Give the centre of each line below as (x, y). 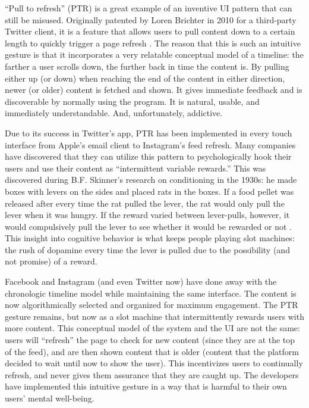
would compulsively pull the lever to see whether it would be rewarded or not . (148, 226)
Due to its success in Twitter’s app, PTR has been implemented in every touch (149, 133)
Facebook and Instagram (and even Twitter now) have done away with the (141, 281)
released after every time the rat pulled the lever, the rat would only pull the (145, 203)
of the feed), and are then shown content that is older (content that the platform (152, 351)
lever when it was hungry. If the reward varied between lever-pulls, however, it (147, 215)
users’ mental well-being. (50, 398)
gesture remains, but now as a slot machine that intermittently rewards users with (154, 316)
